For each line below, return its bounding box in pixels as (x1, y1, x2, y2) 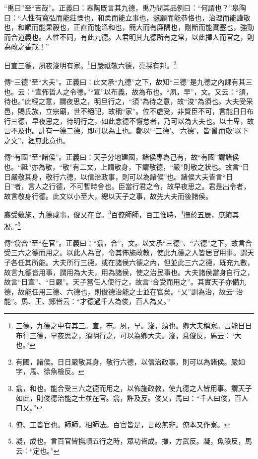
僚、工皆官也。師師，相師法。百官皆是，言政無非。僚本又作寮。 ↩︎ (15, 419, 230, 429)
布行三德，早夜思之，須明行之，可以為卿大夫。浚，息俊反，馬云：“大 (15, 330, 242, 340)
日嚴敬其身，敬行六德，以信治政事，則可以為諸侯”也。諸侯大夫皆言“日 (4, 171, 233, 182)
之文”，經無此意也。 (4, 135, 70, 145)
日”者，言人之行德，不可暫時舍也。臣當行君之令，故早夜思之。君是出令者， (4, 181, 251, 191)
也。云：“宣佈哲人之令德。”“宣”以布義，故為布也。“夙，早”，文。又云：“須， (4, 86, 253, 96)
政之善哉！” (10, 41, 49, 52)
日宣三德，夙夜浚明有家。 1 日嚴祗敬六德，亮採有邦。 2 (4, 58, 177, 70)
